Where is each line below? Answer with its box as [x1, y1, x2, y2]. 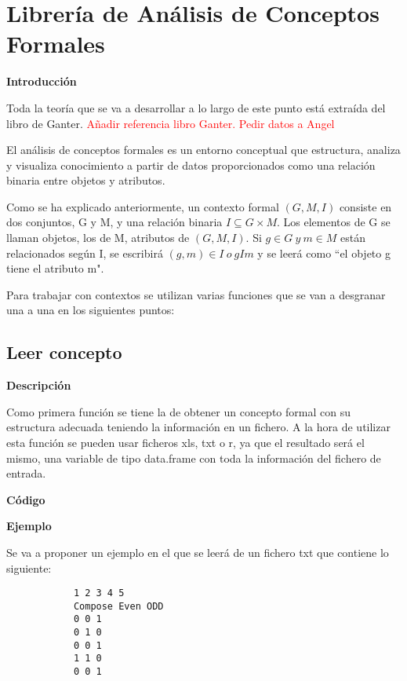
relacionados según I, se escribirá [6, 244, 163, 261]
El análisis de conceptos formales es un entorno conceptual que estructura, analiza [6, 141, 401, 158]
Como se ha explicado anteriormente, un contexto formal [6, 198, 279, 214]
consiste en [339, 198, 392, 214]
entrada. [6, 465, 46, 481]
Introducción [6, 73, 77, 90]
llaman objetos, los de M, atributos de [6, 229, 190, 246]
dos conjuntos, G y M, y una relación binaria [6, 214, 223, 230]
